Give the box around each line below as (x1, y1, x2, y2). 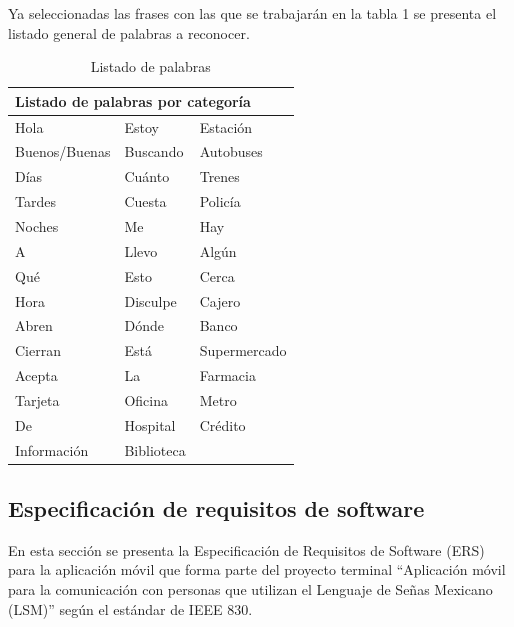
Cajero (199, 290, 241, 311)
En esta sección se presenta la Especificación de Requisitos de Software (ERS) (8, 539, 485, 560)
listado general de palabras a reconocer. (8, 22, 250, 43)
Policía (199, 191, 241, 212)
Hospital (124, 414, 176, 435)
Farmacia (199, 365, 256, 386)
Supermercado (199, 340, 287, 361)
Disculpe (124, 290, 177, 311)
